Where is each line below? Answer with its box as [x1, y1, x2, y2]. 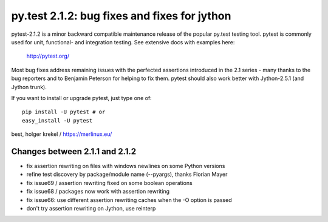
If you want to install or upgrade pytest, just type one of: [11, 94, 152, 101]
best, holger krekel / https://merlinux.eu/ [11, 130, 112, 138]
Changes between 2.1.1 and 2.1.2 [11, 146, 137, 156]
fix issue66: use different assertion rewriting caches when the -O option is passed [26, 196, 232, 203]
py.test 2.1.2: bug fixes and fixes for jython [11, 9, 231, 22]
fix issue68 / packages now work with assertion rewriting [26, 188, 170, 195]
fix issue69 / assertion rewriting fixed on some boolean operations [26, 179, 193, 186]
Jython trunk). [11, 83, 47, 90]
